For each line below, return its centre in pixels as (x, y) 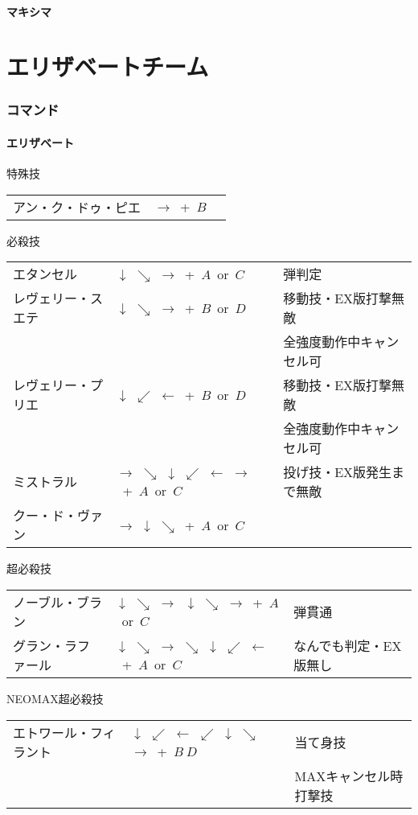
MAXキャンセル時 (349, 776)
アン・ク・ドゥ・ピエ (77, 207)
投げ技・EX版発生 (338, 472)
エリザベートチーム (108, 66)
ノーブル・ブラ (58, 602)
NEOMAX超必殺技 (55, 698)
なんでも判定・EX (348, 645)
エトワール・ (52, 732)
